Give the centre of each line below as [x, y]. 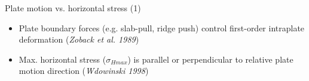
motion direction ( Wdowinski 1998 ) [84, 71]
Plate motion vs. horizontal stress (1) [73, 8]
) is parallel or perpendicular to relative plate [210, 59]
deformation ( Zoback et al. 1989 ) [79, 39]
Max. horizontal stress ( [62, 59]
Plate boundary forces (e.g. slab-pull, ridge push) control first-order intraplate [162, 27]
